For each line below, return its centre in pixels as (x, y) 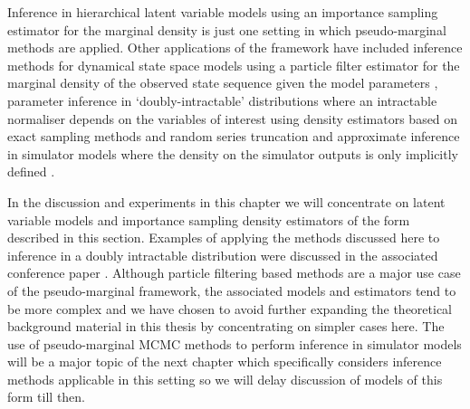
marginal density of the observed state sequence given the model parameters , (223, 83)
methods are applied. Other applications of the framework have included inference (235, 48)
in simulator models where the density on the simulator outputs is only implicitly (233, 153)
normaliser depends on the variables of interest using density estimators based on (233, 118)
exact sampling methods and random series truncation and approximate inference (234, 136)
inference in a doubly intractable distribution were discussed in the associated (223, 255)
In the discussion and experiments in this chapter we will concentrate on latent (226, 201)
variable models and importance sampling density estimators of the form (209, 219)
